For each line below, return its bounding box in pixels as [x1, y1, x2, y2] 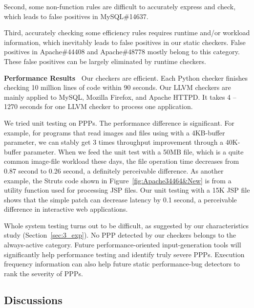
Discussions [4, 292, 63, 307]
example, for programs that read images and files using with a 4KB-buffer [4, 127, 225, 137]
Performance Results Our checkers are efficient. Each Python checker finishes [4, 72, 248, 83]
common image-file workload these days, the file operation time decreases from [4, 156, 239, 166]
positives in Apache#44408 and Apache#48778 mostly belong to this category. [4, 46, 240, 57]
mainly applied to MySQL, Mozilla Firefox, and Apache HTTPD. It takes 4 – [4, 91, 236, 102]
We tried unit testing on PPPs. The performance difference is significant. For [4, 117, 234, 128]
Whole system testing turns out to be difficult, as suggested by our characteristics [4, 220, 249, 230]
